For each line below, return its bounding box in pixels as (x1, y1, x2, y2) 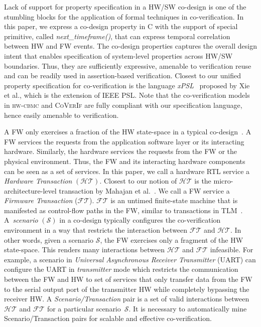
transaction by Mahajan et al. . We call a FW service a (59, 185, 230, 196)
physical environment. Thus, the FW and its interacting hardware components (4, 155, 245, 166)
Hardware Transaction (4, 176, 72, 186)
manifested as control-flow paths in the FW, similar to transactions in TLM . (4, 205, 243, 215)
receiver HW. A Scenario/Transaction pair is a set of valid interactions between (4, 293, 249, 304)
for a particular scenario (47, 303, 121, 313)
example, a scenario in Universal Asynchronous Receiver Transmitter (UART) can (4, 254, 256, 264)
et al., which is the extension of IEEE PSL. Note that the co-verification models (4, 90, 250, 100)
